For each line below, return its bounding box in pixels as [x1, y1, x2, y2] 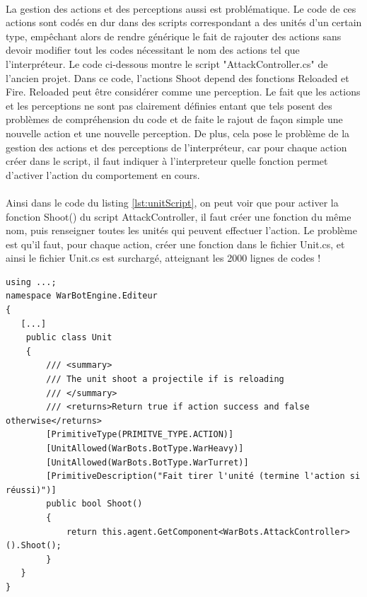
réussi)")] [6, 485, 57, 495]
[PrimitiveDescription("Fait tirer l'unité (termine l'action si [46, 471, 361, 482]
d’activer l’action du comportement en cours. [6, 167, 200, 182]
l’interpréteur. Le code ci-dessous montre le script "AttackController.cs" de [6, 56, 328, 71]
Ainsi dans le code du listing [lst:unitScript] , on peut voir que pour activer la [6, 195, 339, 209]
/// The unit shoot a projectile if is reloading [46, 374, 284, 385]
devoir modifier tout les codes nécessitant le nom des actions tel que [6, 42, 300, 57]
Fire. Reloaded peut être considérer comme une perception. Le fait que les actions [6, 84, 361, 99]
